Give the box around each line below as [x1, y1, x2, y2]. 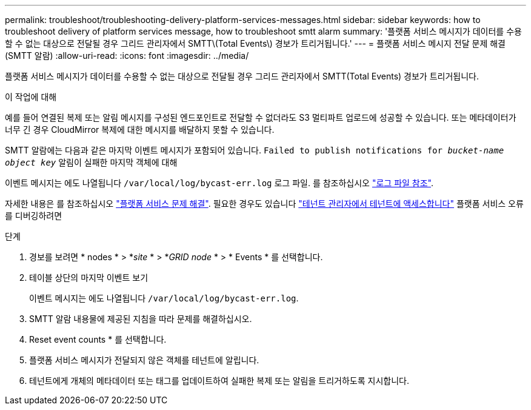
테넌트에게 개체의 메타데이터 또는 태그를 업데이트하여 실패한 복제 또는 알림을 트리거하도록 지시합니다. [29, 375, 409, 386]
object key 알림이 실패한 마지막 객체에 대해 [5, 157, 178, 167]
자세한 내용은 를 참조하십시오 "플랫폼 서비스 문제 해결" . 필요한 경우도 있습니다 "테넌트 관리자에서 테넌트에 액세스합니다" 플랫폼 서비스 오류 [5, 198, 524, 209]
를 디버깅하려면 [5, 210, 62, 221]
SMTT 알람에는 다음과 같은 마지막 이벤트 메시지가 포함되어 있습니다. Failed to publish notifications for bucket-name [5, 145, 504, 155]
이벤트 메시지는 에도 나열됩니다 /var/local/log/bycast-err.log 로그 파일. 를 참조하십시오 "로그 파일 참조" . [5, 178, 434, 188]
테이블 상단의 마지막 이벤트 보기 [29, 272, 149, 283]
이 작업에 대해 [5, 92, 57, 102]
